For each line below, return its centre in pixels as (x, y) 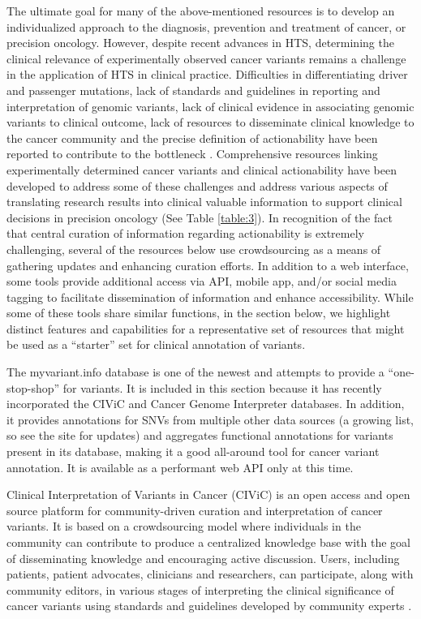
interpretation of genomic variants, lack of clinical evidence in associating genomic (210, 106)
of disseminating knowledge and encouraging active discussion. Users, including (203, 558)
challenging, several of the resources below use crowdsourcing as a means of (194, 249)
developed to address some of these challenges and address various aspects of (197, 185)
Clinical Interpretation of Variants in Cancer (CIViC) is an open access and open (208, 494)
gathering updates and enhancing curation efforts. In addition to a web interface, (208, 265)
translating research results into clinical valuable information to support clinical (204, 202)
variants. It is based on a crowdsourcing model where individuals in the (184, 526)
